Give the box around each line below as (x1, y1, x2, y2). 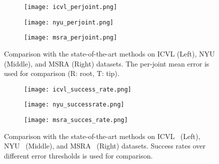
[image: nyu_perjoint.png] (24, 18, 113, 26)
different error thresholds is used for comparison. (4, 150, 153, 160)
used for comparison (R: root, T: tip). (4, 68, 119, 78)
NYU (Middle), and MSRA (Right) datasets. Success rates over (4, 140, 205, 151)
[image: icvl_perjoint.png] (24, 3, 117, 10)
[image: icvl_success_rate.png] (24, 85, 131, 93)
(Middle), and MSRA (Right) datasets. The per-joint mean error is (4, 58, 209, 68)
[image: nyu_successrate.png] (24, 101, 124, 108)
